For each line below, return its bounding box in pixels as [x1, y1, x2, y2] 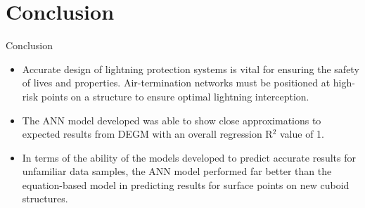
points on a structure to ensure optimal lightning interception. [41, 89, 309, 103]
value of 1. [279, 126, 324, 141]
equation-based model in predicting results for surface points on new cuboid [22, 177, 350, 192]
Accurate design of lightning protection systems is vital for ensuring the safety [22, 61, 359, 76]
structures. [22, 191, 68, 206]
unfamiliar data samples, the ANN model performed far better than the [22, 164, 332, 178]
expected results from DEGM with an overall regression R [22, 126, 273, 141]
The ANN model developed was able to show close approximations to [22, 112, 321, 127]
